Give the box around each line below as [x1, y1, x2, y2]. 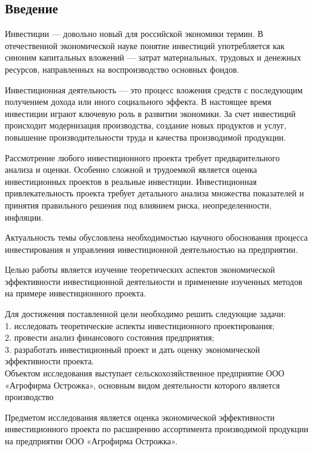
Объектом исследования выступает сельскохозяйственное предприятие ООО [5, 367, 285, 379]
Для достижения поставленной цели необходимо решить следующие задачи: [5, 307, 286, 320]
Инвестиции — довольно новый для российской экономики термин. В [5, 27, 263, 40]
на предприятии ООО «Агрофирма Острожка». [5, 435, 178, 447]
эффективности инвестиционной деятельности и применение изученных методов [5, 275, 303, 287]
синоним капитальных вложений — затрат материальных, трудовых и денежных [5, 51, 301, 64]
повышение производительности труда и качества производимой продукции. [5, 130, 286, 143]
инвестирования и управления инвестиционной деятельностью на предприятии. [5, 242, 298, 255]
